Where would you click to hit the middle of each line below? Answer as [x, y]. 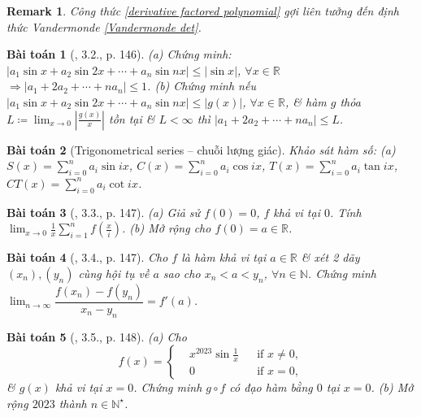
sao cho [182, 273]
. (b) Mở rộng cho [167, 228]
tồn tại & [132, 118]
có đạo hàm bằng [271, 387]
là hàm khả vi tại [224, 257]
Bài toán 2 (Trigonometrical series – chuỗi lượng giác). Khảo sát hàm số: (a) [201, 149]
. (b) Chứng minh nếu [202, 86]
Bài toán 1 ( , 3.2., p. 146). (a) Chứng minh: [119, 54]
